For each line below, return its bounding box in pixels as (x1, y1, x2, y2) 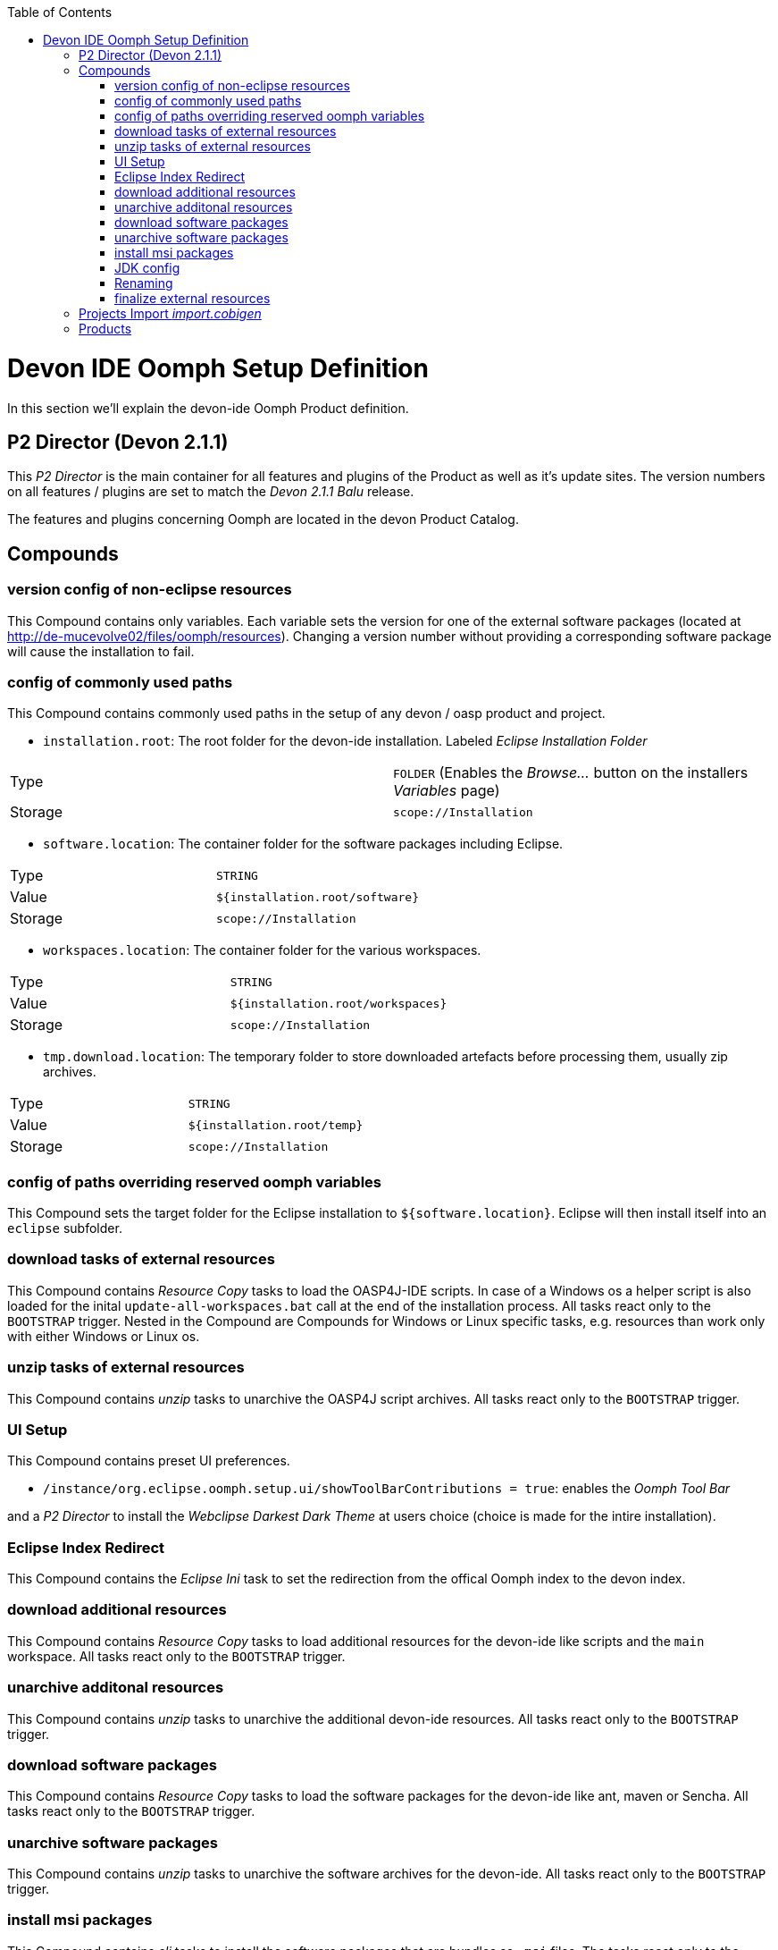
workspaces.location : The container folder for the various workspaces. (43, 942, 481, 958)
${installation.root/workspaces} (230, 996, 448, 1010)
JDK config (114, 260, 180, 275)
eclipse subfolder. (7, 1220, 122, 1237)
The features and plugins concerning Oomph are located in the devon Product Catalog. (7, 511, 519, 528)
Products (79, 321, 132, 336)
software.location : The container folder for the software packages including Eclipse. (43, 836, 564, 852)
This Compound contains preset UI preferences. (7, 1453, 290, 1469)
